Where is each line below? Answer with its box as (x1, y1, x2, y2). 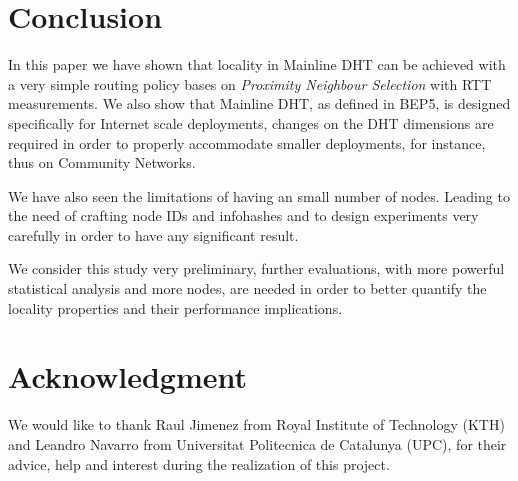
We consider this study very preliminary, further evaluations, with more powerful (8, 258, 505, 279)
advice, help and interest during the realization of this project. (8, 453, 390, 474)
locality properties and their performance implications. (8, 297, 343, 318)
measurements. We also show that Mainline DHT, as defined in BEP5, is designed (8, 93, 511, 114)
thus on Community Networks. (8, 152, 196, 173)
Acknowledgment (8, 356, 247, 397)
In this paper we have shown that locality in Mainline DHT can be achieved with (8, 54, 506, 75)
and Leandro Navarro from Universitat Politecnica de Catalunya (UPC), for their (8, 433, 507, 454)
